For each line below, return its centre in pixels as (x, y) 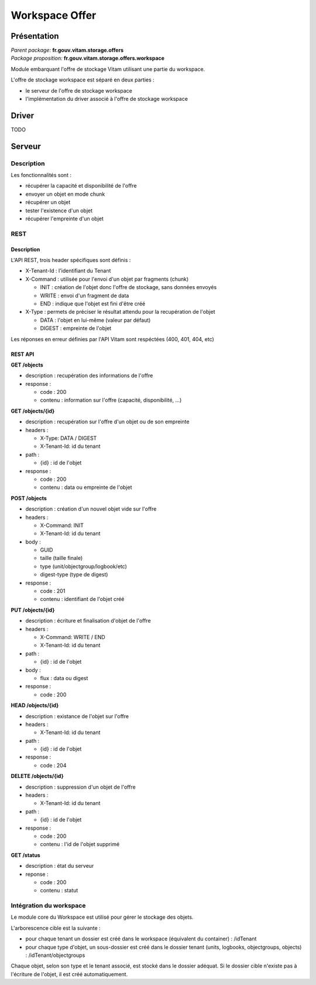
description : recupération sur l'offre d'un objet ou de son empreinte (107, 422)
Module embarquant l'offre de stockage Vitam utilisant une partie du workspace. (108, 69)
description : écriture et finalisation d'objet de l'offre (88, 621)
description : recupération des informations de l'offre (89, 376)
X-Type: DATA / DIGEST (68, 438)
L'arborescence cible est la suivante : (56, 928)
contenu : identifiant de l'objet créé (82, 599)
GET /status (25, 855)
